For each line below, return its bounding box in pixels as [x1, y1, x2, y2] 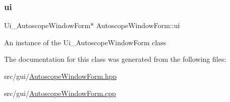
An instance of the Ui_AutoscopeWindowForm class [4, 37, 166, 47]
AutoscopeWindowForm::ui [96, 20, 180, 31]
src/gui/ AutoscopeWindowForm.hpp [4, 71, 117, 81]
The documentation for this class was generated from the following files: [4, 54, 226, 64]
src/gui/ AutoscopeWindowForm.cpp [4, 87, 116, 98]
